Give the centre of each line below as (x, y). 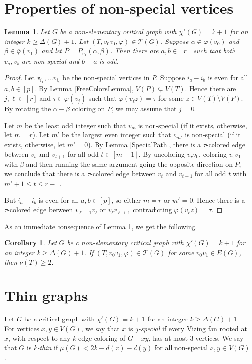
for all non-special (181, 348)
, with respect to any (39, 338)
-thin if (48, 348)
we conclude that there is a (45, 173)
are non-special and (51, 61)
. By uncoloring (162, 154)
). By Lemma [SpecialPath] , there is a (144, 144)
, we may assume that (144, 109)
